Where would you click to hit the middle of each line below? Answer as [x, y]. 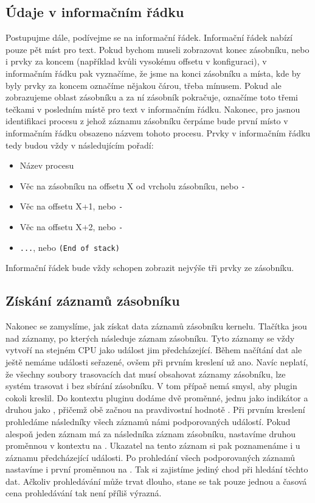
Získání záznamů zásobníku [93, 301]
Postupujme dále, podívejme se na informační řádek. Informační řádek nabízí [149, 37]
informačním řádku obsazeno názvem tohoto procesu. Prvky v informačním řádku [158, 132]
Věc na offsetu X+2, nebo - [71, 227]
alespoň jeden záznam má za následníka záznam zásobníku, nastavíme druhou [151, 433]
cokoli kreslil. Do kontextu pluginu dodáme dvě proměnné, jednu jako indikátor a [157, 397]
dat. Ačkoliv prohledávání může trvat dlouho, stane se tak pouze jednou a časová [156, 481]
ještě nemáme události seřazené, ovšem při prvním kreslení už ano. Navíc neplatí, [157, 361]
